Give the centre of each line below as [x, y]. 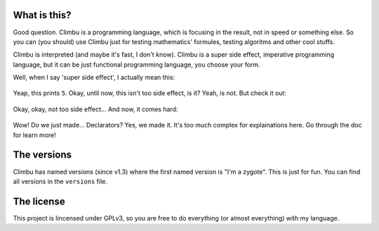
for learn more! [34, 135]
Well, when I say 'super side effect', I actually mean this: [94, 78]
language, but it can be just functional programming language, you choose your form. [137, 64]
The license [39, 201]
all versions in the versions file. [60, 181]
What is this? [42, 15]
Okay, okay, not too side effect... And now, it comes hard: [95, 109]
